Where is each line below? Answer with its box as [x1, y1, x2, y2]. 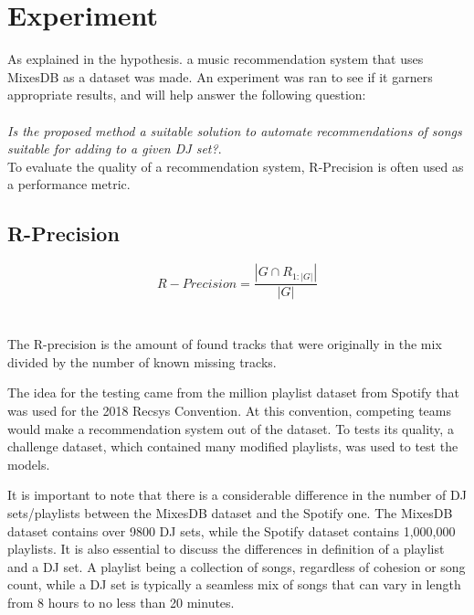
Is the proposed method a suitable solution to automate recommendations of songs [7, 121, 462, 140]
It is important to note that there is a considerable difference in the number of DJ [7, 485, 467, 504]
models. [7, 454, 50, 473]
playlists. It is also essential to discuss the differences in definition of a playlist [7, 539, 445, 558]
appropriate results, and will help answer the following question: [7, 85, 366, 104]
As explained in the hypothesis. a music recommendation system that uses [7, 49, 424, 69]
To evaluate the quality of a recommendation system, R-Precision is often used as [7, 156, 464, 175]
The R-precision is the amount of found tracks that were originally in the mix [7, 334, 442, 354]
